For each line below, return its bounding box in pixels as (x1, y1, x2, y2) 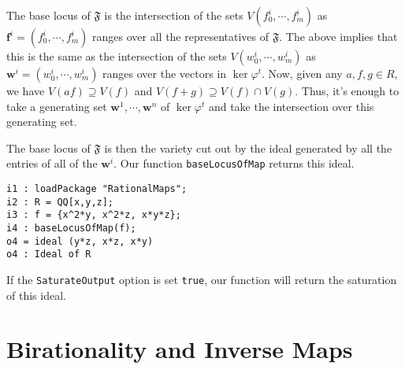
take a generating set (6, 98, 107, 114)
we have (6, 83, 45, 98)
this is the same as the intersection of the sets (6, 48, 227, 64)
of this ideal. (6, 286, 66, 303)
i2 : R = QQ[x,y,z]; (6, 196, 114, 208)
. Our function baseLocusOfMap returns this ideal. (113, 155, 355, 172)
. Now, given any (262, 65, 343, 81)
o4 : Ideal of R (6, 249, 91, 260)
